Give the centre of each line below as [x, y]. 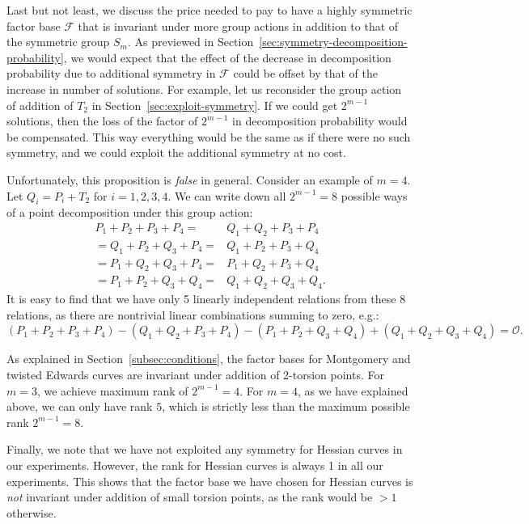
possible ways [374, 195]
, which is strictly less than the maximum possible [286, 406]
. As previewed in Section [190, 42]
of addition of [40, 105]
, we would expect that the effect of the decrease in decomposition [227, 57]
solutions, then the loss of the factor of [102, 121]
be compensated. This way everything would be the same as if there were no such [209, 136]
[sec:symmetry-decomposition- [333, 42]
